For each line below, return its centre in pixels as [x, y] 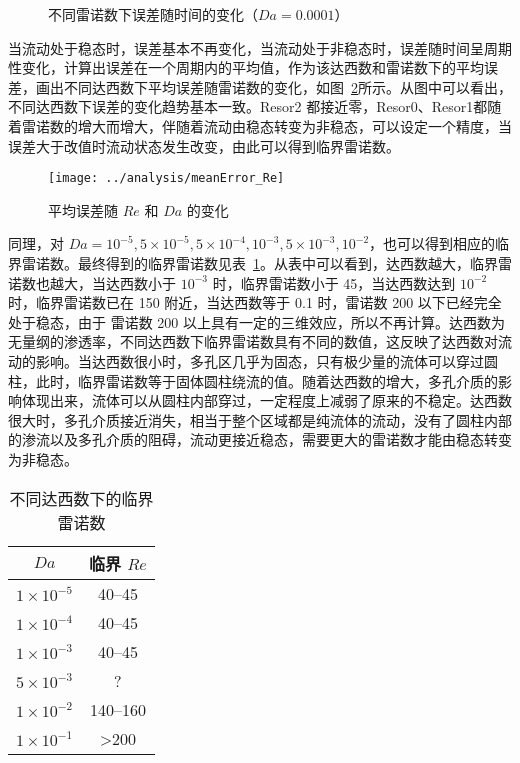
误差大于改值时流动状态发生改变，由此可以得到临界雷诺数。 [204, 145]
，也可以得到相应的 [432, 243]
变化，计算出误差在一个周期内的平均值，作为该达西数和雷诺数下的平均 [252, 67]
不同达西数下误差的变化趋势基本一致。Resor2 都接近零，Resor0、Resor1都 [248, 106]
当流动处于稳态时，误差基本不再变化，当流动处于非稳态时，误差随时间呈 [246, 47]
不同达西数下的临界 [81, 498]
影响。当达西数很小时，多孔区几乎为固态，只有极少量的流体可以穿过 [259, 360]
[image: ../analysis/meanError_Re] [166, 178]
